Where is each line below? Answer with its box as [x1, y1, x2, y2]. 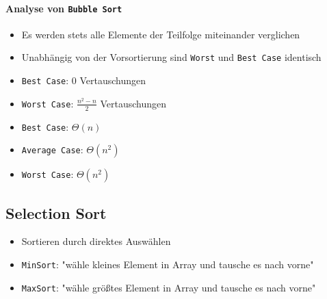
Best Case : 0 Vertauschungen [21, 73, 146, 88]
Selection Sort [5, 202, 107, 223]
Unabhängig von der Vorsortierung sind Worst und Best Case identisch [21, 50, 322, 64]
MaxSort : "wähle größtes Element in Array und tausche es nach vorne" [21, 280, 316, 294]
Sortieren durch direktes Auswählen [21, 234, 171, 248]
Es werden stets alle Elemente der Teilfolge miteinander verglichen [21, 27, 300, 41]
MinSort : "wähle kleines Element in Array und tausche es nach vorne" [21, 257, 314, 272]
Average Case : [21, 142, 83, 157]
